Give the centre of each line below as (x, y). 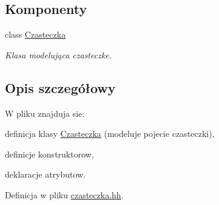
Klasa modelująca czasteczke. (59, 54)
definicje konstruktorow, (49, 154)
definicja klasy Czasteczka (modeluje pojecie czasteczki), (110, 134)
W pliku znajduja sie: (45, 113)
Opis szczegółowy (60, 87)
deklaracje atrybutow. (45, 174)
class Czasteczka (35, 34)
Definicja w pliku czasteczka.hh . (64, 194)
